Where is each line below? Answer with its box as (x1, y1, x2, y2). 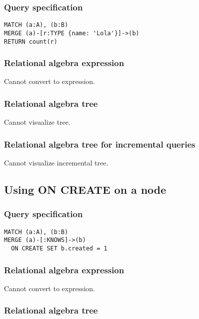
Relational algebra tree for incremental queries (4, 138, 196, 150)
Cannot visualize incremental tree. (4, 158, 108, 168)
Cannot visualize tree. (4, 117, 71, 127)
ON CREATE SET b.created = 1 (11, 244, 107, 252)
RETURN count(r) (4, 38, 58, 45)
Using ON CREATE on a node (4, 182, 166, 197)
